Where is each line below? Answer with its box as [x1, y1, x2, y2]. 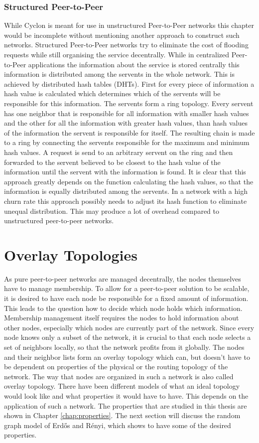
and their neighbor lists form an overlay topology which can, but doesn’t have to [4, 351, 250, 362]
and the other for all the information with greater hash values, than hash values [4, 118, 248, 128]
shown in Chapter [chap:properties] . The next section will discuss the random [4, 410, 241, 421]
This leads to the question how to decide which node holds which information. [4, 302, 243, 313]
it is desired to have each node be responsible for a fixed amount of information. [4, 293, 249, 303]
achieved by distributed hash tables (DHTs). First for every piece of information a [4, 78, 255, 89]
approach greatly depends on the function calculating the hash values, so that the [4, 176, 254, 186]
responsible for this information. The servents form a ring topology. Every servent [4, 98, 254, 108]
